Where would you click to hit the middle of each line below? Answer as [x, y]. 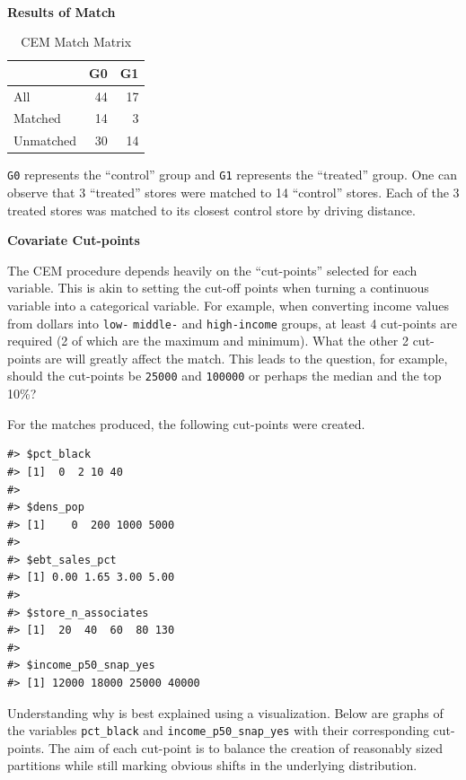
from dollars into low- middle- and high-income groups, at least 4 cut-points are [233, 323]
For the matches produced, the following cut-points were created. [186, 423]
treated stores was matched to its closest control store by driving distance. [211, 210]
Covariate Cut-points [74, 240]
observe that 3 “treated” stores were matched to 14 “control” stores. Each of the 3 [233, 193]
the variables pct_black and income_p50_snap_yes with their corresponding [218, 730]
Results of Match [62, 11]
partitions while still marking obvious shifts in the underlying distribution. [212, 765]
